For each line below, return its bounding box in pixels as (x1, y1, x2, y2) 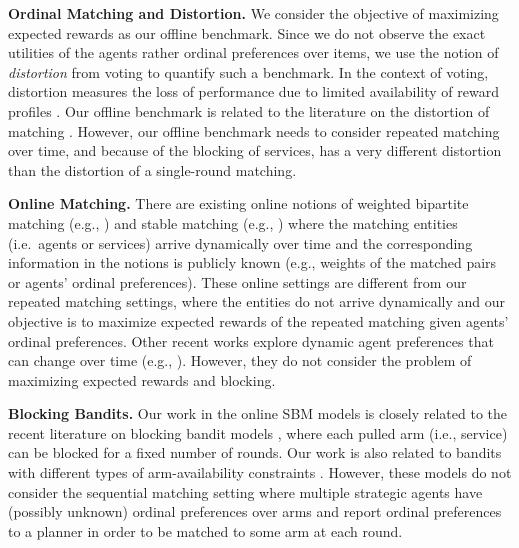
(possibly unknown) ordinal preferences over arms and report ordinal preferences (8, 501, 502, 522)
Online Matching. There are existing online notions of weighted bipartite (8, 193, 469, 214)
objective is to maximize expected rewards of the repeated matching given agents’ (8, 310, 509, 331)
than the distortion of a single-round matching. (8, 159, 297, 180)
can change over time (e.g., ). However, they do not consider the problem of (8, 350, 472, 371)
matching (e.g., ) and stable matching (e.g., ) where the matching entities (8, 212, 458, 233)
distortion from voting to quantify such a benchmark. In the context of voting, (8, 61, 489, 82)
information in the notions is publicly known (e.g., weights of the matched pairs (8, 252, 497, 273)
